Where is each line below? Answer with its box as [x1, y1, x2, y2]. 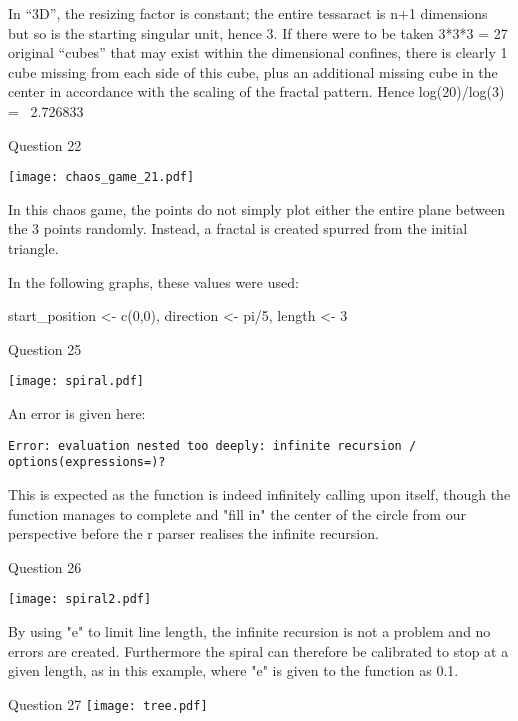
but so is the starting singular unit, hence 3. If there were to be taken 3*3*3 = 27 [8, 22, 508, 43]
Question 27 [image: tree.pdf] [8, 693, 208, 714]
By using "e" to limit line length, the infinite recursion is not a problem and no [8, 620, 491, 641]
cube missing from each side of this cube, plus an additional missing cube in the [8, 61, 498, 82]
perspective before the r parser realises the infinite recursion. [8, 523, 379, 544]
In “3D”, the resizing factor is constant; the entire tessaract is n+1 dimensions [8, 3, 488, 23]
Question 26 [8, 556, 82, 577]
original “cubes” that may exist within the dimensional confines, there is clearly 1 [8, 42, 508, 63]
